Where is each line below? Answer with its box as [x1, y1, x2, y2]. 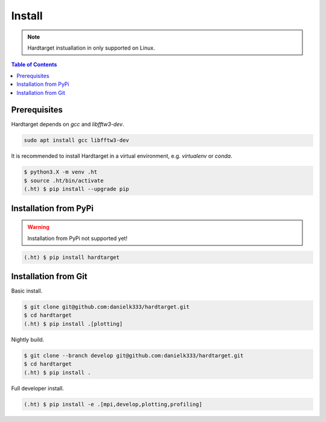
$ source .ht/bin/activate [24, 177, 104, 184]
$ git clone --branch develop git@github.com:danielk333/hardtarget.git [24, 352, 244, 359]
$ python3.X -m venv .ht [24, 169, 98, 175]
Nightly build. [11, 336, 45, 343]
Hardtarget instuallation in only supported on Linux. [27, 44, 155, 51]
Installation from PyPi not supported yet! [27, 235, 128, 242]
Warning [27, 224, 50, 231]
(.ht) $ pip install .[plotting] [24, 320, 123, 327]
